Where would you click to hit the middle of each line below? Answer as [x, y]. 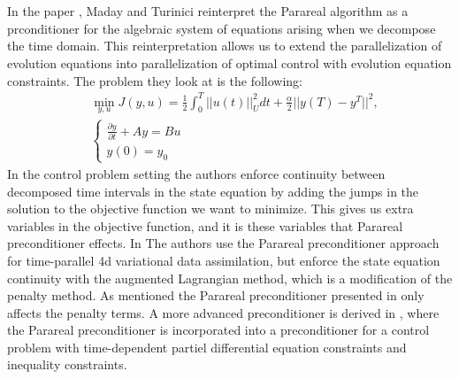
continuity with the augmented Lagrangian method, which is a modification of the [230, 278]
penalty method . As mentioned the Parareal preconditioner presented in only [216, 295]
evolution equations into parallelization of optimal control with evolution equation [229, 62]
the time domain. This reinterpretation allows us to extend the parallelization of [225, 46]
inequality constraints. [67, 364]
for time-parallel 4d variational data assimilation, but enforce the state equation [224, 260]
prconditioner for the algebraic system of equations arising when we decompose [222, 28]
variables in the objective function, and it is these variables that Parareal [205, 225]
